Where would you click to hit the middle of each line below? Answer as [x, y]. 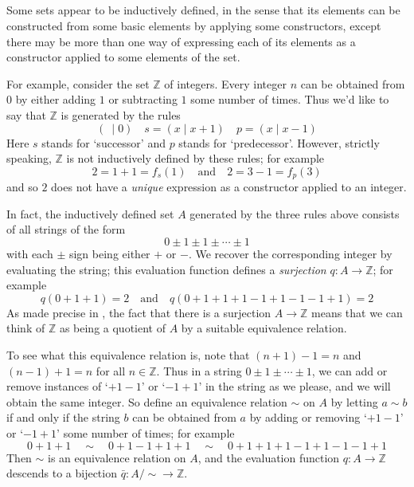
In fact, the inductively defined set [90, 213]
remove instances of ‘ [57, 386]
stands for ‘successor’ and [103, 142]
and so [22, 187]
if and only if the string [63, 417]
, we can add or [350, 370]
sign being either [109, 253]
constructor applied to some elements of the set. [123, 57]
